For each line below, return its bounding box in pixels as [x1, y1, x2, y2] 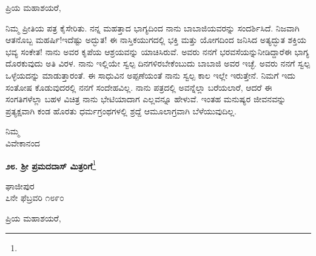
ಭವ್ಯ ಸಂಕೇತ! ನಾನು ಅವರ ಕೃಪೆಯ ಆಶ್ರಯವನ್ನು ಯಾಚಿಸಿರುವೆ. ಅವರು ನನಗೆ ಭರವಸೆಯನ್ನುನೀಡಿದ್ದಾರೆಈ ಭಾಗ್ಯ [5, 45, 309, 57]
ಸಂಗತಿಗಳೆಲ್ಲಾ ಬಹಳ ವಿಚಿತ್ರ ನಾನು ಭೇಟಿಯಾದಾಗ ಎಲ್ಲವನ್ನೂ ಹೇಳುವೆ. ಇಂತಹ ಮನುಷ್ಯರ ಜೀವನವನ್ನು [5, 93, 286, 105]
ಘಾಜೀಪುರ [5, 179, 35, 192]
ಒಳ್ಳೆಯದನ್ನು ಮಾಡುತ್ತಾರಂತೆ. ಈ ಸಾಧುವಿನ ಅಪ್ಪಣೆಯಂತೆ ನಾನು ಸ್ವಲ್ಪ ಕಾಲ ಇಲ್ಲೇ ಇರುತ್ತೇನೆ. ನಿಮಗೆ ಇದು [5, 68, 295, 81]
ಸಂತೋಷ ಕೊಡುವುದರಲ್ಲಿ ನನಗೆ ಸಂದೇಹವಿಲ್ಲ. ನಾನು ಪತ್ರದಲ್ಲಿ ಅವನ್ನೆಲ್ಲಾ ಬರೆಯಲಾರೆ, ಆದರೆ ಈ [5, 80, 272, 93]
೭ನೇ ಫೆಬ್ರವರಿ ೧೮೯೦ [5, 191, 64, 204]
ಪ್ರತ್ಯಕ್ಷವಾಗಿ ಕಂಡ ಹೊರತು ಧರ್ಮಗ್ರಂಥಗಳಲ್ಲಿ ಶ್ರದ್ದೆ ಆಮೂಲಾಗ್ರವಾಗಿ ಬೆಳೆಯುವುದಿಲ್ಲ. [5, 104, 237, 117]
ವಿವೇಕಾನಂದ [5, 136, 40, 149]
